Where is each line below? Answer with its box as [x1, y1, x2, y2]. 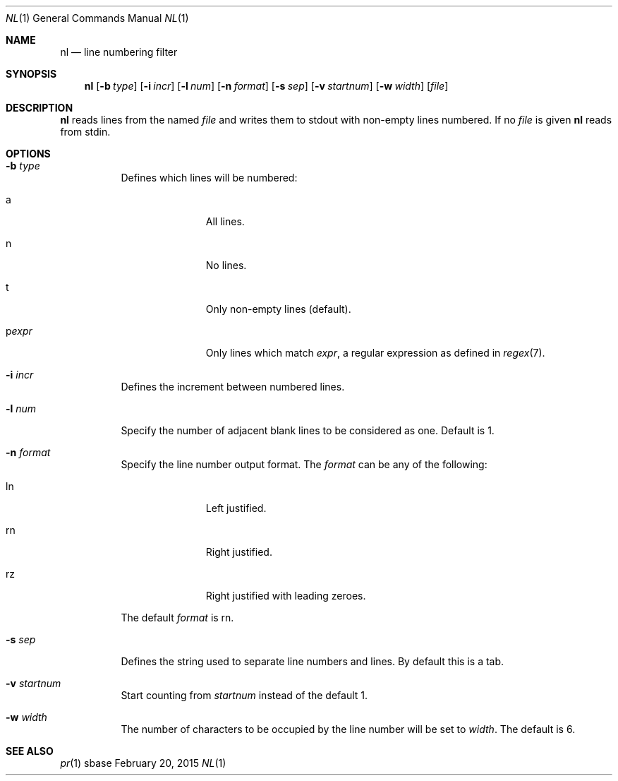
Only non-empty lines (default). [205, 303, 351, 315]
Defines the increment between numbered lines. [121, 381, 345, 393]
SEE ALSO [6, 745, 54, 757]
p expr [6, 325, 32, 337]
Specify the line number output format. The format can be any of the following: [121, 458, 487, 470]
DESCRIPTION [6, 102, 73, 114]
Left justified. [205, 502, 267, 514]
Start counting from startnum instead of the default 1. [121, 689, 368, 701]
